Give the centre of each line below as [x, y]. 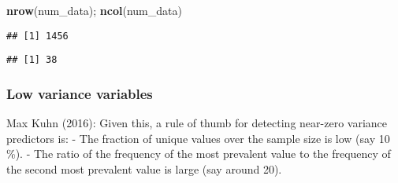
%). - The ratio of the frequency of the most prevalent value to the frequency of [199, 154]
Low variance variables [80, 93]
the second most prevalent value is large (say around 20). [144, 168]
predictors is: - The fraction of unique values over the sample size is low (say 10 [198, 138]
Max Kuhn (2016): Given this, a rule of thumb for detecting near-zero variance [197, 123]
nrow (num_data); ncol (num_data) [94, 10]
